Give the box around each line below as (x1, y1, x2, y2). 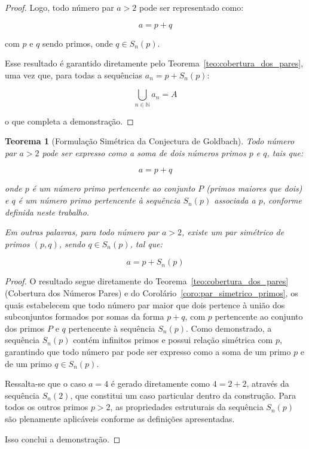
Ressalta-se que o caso (5, 377, 86, 390)
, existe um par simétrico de (182, 226, 284, 238)
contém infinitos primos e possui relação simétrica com (73, 333, 273, 346)
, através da (246, 377, 289, 390)
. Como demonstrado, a (186, 321, 272, 334)
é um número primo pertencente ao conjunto (32, 182, 195, 195)
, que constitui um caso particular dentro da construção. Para (70, 389, 296, 401)
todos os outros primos (5, 401, 88, 413)
